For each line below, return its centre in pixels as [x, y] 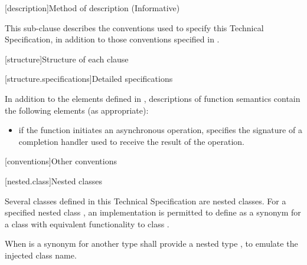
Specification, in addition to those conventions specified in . [112, 39]
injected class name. [41, 255]
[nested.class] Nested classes [53, 180]
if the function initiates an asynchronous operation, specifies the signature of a [160, 130]
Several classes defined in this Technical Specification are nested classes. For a [146, 201]
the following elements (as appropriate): [77, 110]
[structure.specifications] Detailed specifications [89, 79]
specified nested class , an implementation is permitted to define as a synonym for [153, 212]
